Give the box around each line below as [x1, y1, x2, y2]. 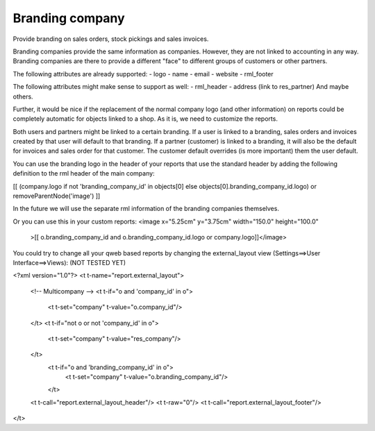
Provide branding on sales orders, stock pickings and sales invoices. [12, 35, 209, 43]
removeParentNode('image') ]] [12, 192, 101, 201]
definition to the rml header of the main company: [12, 169, 156, 178]
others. [12, 92, 34, 101]
